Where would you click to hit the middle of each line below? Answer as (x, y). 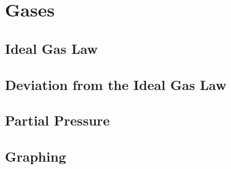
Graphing (36, 156)
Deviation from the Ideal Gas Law (116, 84)
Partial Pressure (58, 120)
